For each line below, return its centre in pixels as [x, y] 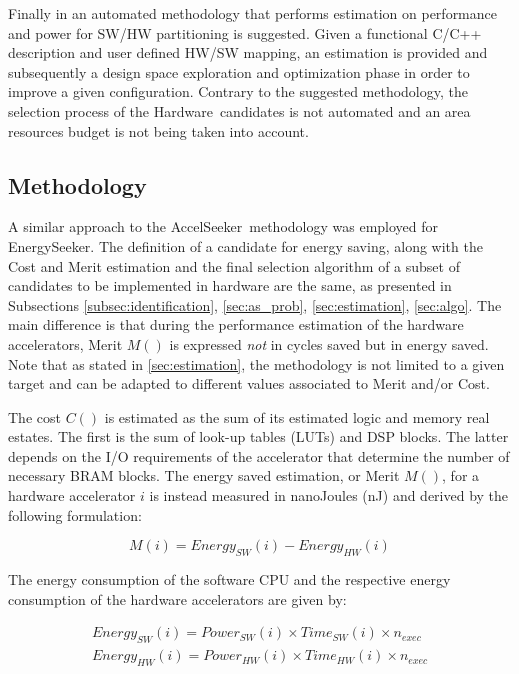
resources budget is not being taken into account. [158, 130]
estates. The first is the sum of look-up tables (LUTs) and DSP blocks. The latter [258, 436]
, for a [461, 475]
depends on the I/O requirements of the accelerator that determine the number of [259, 455]
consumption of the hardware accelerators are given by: [177, 598]
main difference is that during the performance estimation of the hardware [236, 324]
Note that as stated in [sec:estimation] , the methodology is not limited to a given [256, 363]
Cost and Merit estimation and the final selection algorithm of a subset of [234, 265]
